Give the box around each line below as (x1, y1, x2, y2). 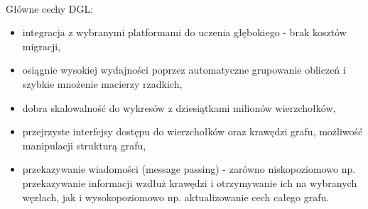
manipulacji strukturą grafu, (22, 137, 146, 152)
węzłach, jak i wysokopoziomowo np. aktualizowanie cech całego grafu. (22, 189, 330, 204)
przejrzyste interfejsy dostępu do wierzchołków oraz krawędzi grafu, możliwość (22, 124, 363, 139)
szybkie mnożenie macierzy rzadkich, (22, 76, 183, 91)
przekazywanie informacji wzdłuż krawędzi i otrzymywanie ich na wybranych (22, 175, 357, 190)
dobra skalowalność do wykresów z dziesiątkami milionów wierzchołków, (22, 100, 336, 115)
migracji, (22, 38, 61, 53)
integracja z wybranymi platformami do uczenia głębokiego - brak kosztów (22, 25, 347, 40)
